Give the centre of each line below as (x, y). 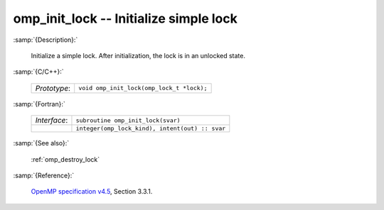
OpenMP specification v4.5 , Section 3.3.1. (92, 192)
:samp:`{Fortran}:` (39, 104)
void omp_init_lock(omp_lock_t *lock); (143, 88)
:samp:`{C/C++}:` (38, 72)
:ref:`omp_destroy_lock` (65, 159)
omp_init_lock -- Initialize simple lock (125, 18)
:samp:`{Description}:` (46, 40)
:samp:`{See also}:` (41, 143)
